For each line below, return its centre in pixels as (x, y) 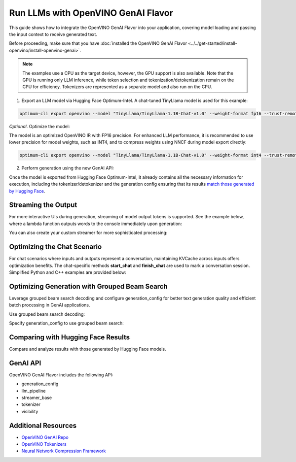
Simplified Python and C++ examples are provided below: (68, 272)
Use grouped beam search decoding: (47, 314)
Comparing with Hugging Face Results (70, 337)
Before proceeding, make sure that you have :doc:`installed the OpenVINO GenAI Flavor (98, 43)
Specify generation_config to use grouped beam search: (67, 323)
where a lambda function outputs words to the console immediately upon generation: (95, 224)
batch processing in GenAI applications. (50, 305)
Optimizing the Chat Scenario (55, 247)
